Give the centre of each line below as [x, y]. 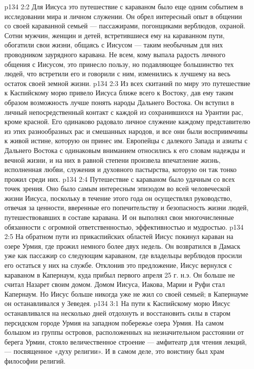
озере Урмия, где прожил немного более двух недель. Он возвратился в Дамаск [122, 246]
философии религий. [35, 360]
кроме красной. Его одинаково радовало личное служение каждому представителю [127, 121]
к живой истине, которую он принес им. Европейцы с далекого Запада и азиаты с [126, 141]
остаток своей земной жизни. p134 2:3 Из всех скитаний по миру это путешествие [127, 83]
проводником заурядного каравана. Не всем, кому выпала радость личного [115, 54]
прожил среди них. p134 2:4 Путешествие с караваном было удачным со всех [120, 179]
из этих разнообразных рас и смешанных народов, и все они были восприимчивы [126, 131]
